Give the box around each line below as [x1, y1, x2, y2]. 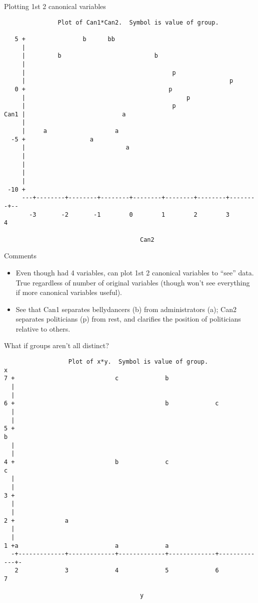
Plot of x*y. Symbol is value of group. [68, 358, 208, 366]
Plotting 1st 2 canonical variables [4, 1, 106, 11]
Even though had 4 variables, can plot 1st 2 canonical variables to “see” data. [15, 267, 254, 277]
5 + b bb [14, 35, 115, 43]
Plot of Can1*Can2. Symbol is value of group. [57, 19, 219, 26]
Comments [4, 250, 37, 261]
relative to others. [15, 323, 70, 334]
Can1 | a [4, 110, 126, 118]
